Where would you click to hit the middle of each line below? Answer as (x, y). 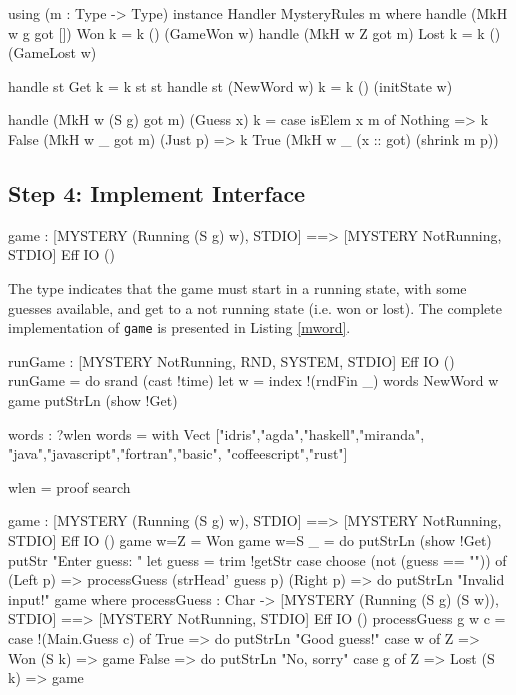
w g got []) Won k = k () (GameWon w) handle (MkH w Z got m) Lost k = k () (254, 32)
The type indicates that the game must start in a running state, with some (237, 287)
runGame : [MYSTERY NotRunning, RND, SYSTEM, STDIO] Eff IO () (231, 360)
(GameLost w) (52, 52)
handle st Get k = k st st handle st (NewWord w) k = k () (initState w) (230, 85)
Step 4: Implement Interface (157, 192)
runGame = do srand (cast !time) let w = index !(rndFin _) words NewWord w (253, 380)
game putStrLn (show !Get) (93, 399)
